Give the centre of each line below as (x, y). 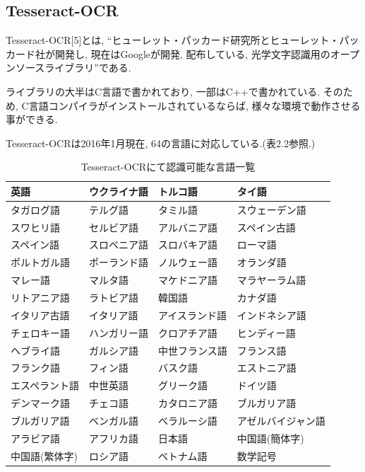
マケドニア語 (188, 280)
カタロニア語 (188, 403)
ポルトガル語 (40, 262)
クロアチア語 (188, 332)
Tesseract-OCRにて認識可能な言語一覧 (168, 167)
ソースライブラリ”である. (73, 68)
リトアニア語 (40, 298)
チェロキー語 (40, 332)
